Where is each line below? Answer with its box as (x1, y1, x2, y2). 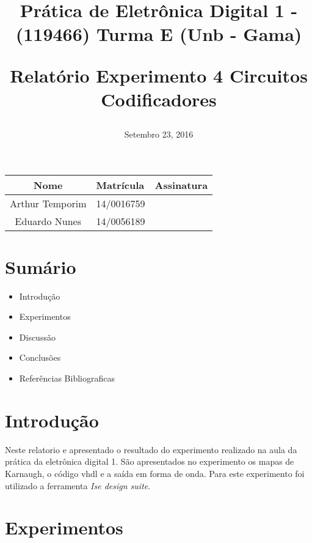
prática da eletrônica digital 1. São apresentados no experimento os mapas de (5, 455, 294, 468)
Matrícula (96, 177, 145, 192)
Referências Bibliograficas (19, 372, 115, 385)
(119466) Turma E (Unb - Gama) (15, 21, 302, 46)
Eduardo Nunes (15, 213, 81, 228)
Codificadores (101, 86, 217, 111)
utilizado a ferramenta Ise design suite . (5, 479, 151, 492)
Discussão (19, 330, 56, 343)
